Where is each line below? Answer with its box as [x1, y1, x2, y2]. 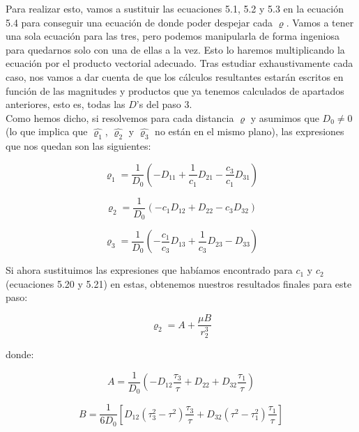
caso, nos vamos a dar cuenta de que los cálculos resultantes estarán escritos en [6, 69, 344, 84]
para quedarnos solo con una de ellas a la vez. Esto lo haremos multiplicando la [6, 42, 345, 56]
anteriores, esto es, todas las [6, 97, 125, 111]
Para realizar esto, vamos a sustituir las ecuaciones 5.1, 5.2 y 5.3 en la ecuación [6, 1, 344, 15]
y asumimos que [250, 110, 319, 125]
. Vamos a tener [286, 15, 354, 29]
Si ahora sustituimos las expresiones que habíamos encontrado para [6, 263, 293, 277]
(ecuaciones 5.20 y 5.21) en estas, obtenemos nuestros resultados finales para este [6, 276, 352, 291]
